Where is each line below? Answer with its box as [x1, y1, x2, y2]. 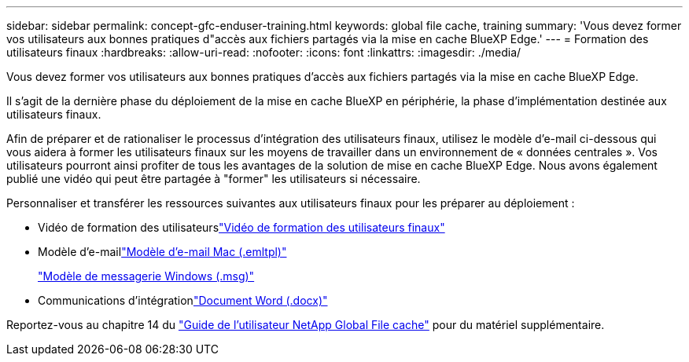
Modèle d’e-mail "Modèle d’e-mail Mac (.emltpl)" [38, 245, 287, 258]
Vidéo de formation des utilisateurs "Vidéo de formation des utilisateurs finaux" [38, 221, 445, 234]
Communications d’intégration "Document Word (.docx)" [38, 294, 328, 307]
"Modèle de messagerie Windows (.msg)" [38, 269, 255, 283]
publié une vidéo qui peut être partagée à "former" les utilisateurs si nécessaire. [6, 172, 421, 185]
